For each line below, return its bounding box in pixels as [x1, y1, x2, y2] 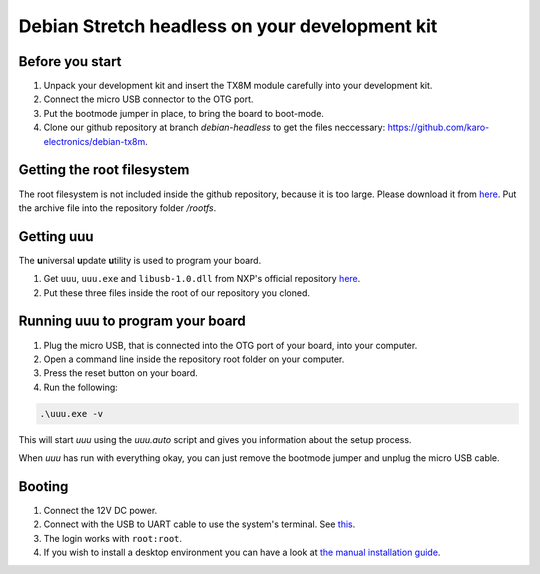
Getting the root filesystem [18, 161, 190, 179]
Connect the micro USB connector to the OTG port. [43, 93, 254, 105]
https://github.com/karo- [387, 121, 490, 134]
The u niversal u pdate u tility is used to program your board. [18, 254, 262, 266]
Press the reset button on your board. [43, 367, 199, 379]
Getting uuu [18, 228, 94, 245]
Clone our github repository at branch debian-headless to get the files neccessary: [43, 121, 386, 134]
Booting [18, 478, 69, 495]
